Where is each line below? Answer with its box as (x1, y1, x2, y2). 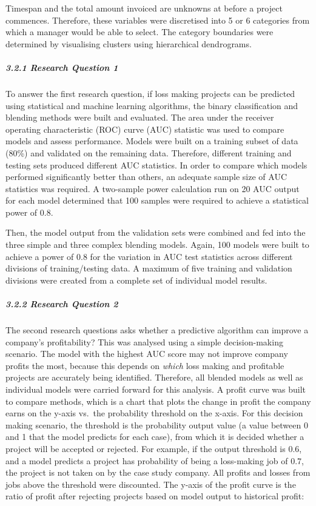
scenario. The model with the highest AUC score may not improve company (5, 347, 288, 360)
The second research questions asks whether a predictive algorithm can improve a (5, 324, 309, 336)
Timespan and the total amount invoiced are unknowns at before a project (5, 2, 283, 14)
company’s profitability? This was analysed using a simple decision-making (5, 335, 283, 348)
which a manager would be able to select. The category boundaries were (5, 25, 274, 38)
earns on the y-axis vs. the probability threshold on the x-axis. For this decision (5, 407, 303, 419)
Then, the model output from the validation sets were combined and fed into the (5, 226, 306, 239)
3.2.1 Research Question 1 (5, 61, 118, 73)
